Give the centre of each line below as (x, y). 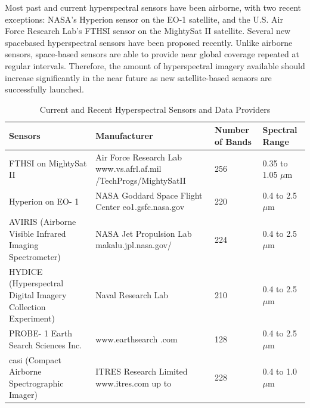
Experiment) (32, 318)
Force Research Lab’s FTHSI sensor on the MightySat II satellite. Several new (148, 31)
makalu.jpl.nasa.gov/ (134, 245)
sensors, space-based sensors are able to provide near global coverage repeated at (152, 54)
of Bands (233, 141)
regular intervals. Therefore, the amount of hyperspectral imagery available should (155, 65)
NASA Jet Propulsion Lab (144, 233)
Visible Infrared (38, 233)
